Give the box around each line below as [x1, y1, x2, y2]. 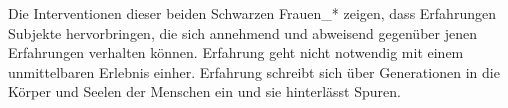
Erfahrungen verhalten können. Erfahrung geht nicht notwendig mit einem [8, 42, 464, 63]
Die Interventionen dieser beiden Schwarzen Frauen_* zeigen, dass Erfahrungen [8, 3, 496, 23]
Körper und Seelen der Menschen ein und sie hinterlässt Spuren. [8, 81, 401, 102]
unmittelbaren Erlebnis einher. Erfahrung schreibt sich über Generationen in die [8, 61, 500, 82]
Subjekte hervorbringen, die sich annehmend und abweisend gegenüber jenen [8, 22, 477, 43]
